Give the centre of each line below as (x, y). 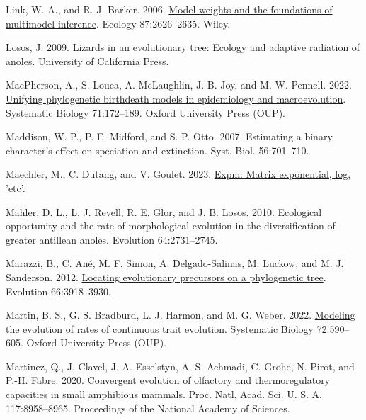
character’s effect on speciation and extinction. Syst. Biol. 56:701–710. (158, 150)
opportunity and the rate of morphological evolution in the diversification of (171, 226)
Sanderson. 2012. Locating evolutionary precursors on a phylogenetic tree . (166, 277)
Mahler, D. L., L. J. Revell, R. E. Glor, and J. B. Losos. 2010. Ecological (164, 211)
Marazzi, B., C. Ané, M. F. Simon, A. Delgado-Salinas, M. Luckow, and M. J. (175, 263)
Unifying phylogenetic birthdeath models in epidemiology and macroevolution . (176, 98)
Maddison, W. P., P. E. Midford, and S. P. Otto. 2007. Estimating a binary (169, 136)
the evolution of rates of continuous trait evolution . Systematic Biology (160, 328)
